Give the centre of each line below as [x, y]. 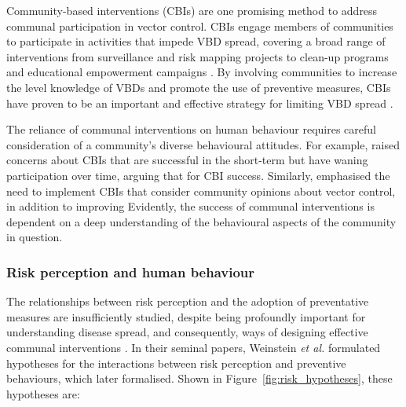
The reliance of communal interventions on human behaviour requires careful [191, 129]
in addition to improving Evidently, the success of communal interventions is [190, 206]
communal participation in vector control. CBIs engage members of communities [200, 26]
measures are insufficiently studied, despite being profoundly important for [186, 316]
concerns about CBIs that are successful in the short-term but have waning [187, 160]
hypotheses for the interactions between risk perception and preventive [176, 363]
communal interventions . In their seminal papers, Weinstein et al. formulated [194, 347]
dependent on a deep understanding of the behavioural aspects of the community [201, 221]
